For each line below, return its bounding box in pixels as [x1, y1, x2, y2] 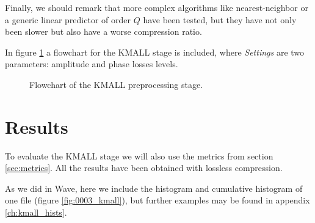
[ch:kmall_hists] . [5, 206, 67, 219]
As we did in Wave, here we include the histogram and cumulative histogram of [5, 181, 303, 194]
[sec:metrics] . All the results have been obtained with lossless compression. [5, 161, 283, 174]
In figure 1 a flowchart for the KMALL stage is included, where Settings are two [5, 45, 305, 58]
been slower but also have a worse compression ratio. [5, 25, 202, 38]
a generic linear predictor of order [5, 13, 131, 26]
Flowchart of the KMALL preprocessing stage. [29, 78, 203, 90]
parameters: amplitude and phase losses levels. [5, 57, 178, 70]
